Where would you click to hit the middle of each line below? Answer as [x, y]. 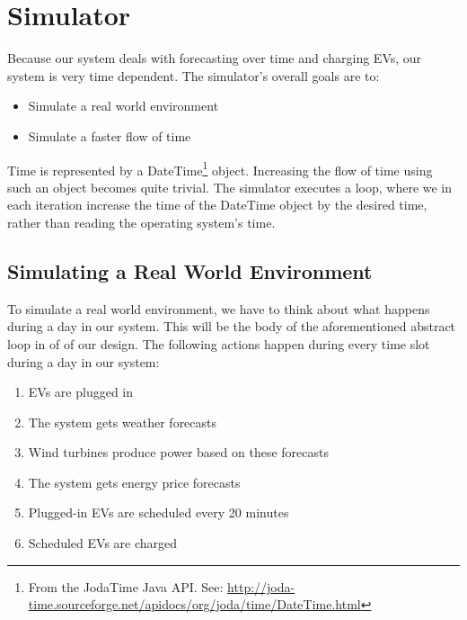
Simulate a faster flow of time [110, 135]
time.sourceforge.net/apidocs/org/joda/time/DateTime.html [194, 604]
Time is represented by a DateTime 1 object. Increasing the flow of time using [220, 168]
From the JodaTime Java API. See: [126, 586]
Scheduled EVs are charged [103, 543]
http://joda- [261, 586]
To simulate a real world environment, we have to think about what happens [219, 308]
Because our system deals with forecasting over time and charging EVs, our [215, 58]
